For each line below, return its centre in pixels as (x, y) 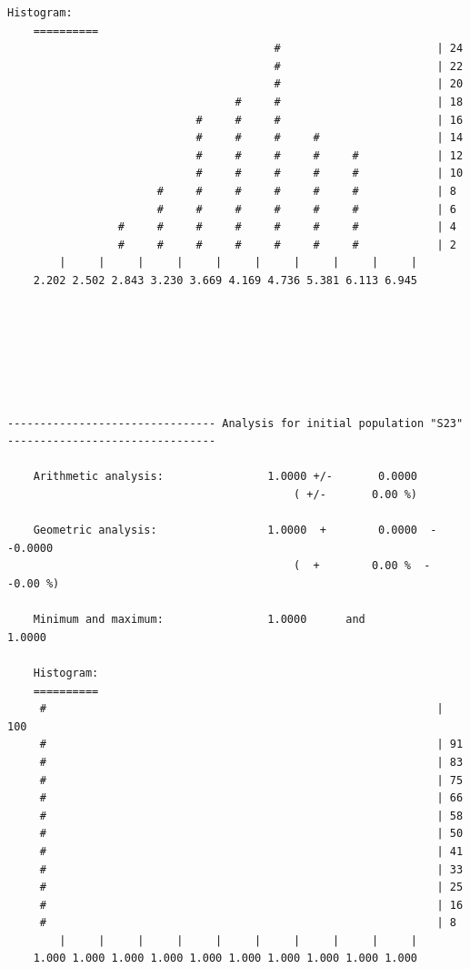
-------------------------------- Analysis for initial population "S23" (235, 423)
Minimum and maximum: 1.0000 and (199, 620)
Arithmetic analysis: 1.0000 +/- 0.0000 (225, 477)
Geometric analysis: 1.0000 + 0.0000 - (235, 530)
